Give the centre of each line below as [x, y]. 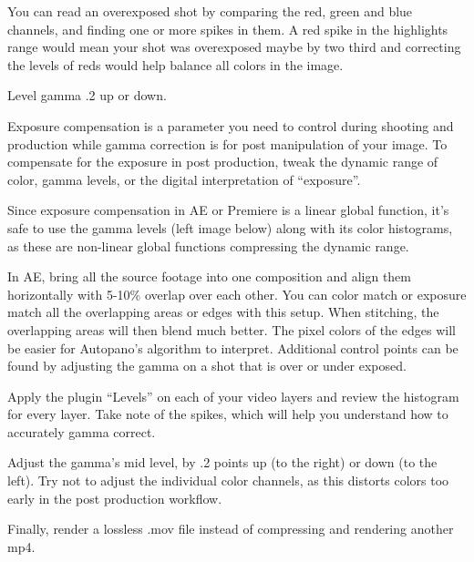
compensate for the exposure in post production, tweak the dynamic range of [223, 162]
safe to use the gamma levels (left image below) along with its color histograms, [230, 227]
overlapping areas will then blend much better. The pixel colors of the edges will [232, 329]
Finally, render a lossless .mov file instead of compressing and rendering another [231, 529]
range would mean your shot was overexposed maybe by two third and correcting [234, 47]
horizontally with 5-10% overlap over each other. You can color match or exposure [237, 294]
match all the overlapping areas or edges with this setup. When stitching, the [223, 312]
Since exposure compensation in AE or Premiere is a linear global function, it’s [228, 210]
